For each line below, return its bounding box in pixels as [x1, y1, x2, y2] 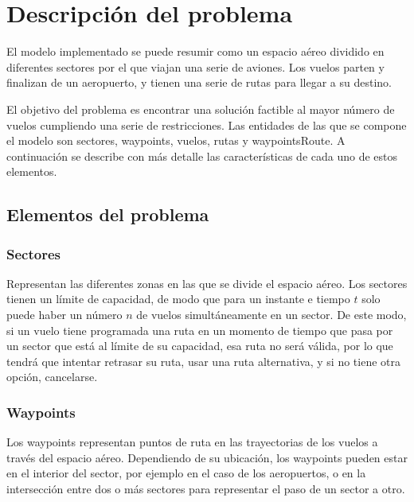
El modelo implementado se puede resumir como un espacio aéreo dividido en [6, 43, 385, 60]
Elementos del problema [6, 202, 209, 227]
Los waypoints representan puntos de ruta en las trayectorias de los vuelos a [6, 434, 378, 450]
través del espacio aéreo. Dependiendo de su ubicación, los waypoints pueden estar [6, 449, 408, 465]
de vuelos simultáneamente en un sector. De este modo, [136, 306, 407, 323]
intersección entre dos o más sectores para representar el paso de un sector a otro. [6, 481, 405, 497]
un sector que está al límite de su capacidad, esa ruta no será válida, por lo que [6, 337, 393, 354]
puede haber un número [6, 306, 123, 323]
